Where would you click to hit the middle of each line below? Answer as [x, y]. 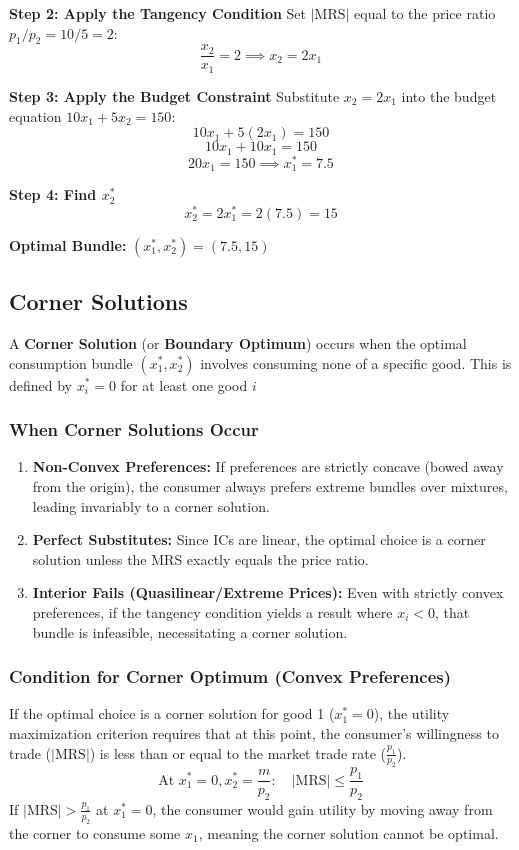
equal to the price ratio [425, 13]
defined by [41, 384]
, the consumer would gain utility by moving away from [322, 808]
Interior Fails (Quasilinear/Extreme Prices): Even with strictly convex [268, 592]
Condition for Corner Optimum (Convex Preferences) [230, 676]
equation [35, 115]
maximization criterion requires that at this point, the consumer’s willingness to [254, 732]
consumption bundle [71, 362]
